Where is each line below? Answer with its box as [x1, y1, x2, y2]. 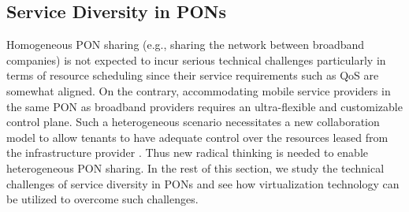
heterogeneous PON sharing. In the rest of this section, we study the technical [6, 159, 385, 176]
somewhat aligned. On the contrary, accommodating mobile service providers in [6, 82, 391, 99]
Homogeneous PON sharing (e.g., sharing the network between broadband [6, 36, 365, 53]
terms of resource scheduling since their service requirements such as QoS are [6, 67, 379, 84]
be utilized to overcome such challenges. [6, 191, 199, 207]
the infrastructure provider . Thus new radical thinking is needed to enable [6, 144, 369, 161]
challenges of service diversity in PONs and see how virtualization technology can [6, 175, 400, 192]
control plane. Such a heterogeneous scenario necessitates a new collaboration [6, 113, 380, 130]
